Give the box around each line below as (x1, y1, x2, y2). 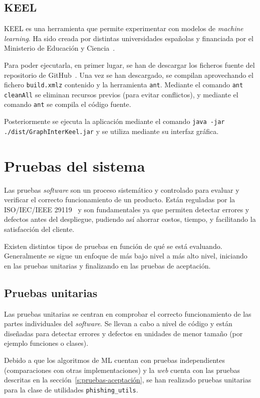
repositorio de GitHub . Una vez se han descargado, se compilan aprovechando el (4, 69, 253, 80)
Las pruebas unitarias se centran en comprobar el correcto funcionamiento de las (4, 308, 251, 319)
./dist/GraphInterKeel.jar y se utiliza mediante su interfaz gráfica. (4, 125, 219, 136)
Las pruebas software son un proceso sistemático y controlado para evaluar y (4, 184, 239, 195)
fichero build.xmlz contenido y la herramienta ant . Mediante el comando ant (4, 79, 243, 90)
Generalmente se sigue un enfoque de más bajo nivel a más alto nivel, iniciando (4, 250, 247, 261)
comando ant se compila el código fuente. (4, 99, 131, 109)
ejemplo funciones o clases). (4, 338, 89, 348)
